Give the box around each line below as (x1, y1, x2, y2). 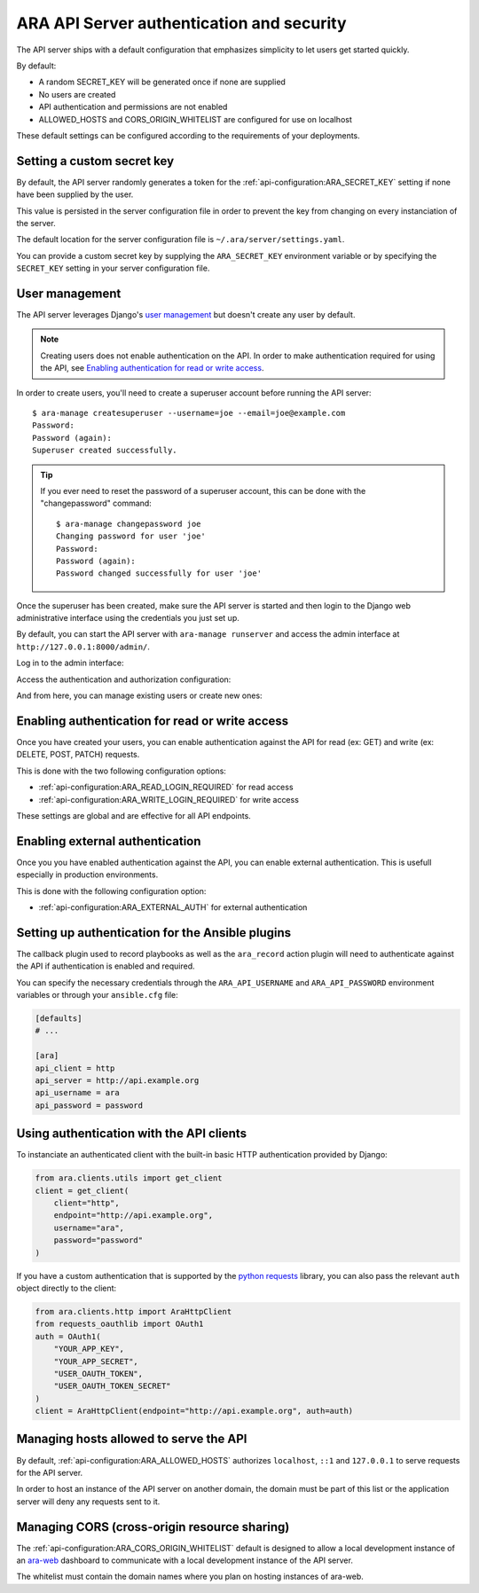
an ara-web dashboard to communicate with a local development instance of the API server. (16, 1555, 354, 1566)
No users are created (38, 89, 116, 99)
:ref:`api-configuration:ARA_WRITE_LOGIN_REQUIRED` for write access (38, 794, 299, 804)
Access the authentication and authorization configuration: (16, 674, 232, 685)
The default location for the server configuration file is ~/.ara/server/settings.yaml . (16, 234, 345, 245)
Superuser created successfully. (32, 445, 177, 456)
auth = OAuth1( (35, 1331, 101, 1341)
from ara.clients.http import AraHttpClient (35, 1307, 232, 1316)
